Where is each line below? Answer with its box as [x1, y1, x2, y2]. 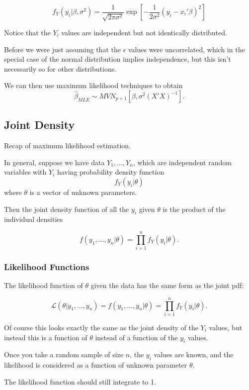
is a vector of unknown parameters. [29, 187, 137, 197]
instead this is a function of [4, 332, 87, 342]
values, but [209, 322, 243, 332]
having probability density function [57, 167, 165, 177]
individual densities [4, 214, 63, 224]
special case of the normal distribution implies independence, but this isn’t [4, 54, 231, 64]
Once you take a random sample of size [4, 349, 124, 360]
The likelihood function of [4, 280, 83, 291]
